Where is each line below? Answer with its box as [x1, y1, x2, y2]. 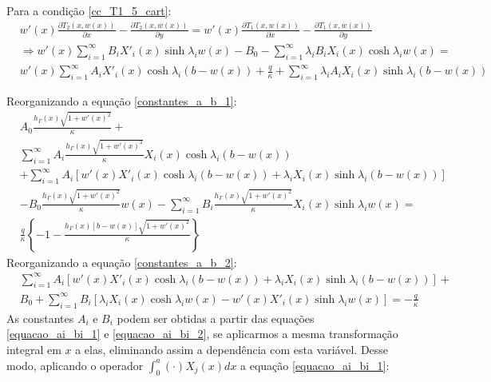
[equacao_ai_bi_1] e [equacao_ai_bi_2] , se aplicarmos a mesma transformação [6, 325, 398, 342]
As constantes [6, 309, 74, 326]
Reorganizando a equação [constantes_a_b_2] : [6, 253, 237, 270]
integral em [6, 340, 61, 357]
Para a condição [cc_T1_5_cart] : [6, 2, 172, 18]
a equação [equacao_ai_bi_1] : [240, 356, 390, 373]
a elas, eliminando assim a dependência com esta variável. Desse [75, 340, 389, 357]
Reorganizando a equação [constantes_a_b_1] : [6, 92, 237, 109]
